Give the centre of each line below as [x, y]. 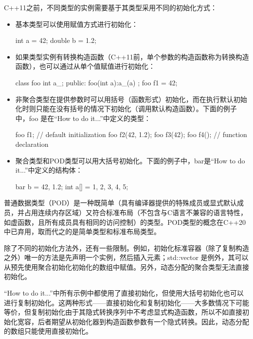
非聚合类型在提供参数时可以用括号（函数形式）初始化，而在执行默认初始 [131, 99]
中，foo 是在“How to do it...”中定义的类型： [83, 118]
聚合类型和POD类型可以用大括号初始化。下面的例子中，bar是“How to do [130, 160]
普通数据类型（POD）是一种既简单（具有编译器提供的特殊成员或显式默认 [121, 203]
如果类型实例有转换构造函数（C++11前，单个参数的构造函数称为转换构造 [132, 56]
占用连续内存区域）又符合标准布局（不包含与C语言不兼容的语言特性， [136, 212]
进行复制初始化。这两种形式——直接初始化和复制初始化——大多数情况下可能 [126, 302]
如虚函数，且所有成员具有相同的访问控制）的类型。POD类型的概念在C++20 [125, 222]
